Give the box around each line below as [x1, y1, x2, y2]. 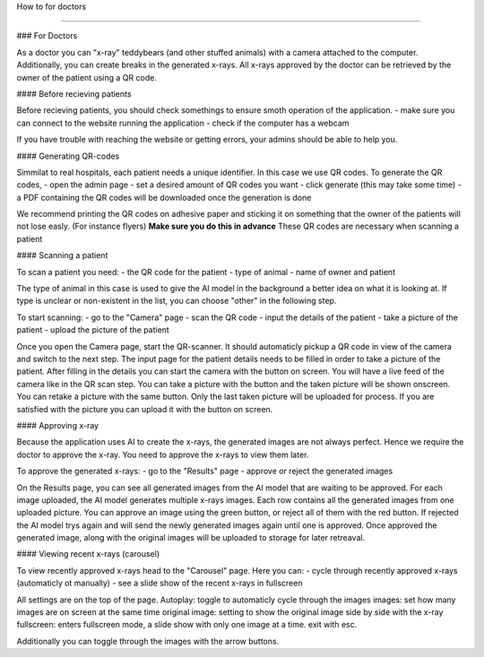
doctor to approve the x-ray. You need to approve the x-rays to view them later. [16, 449, 309, 460]
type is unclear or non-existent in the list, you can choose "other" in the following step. [16, 296, 337, 307]
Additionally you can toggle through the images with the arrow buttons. [16, 635, 280, 646]
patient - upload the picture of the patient [16, 324, 169, 335]
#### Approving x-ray [16, 419, 99, 430]
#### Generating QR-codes [16, 151, 120, 161]
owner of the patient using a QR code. [16, 72, 157, 82]
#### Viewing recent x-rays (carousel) [16, 549, 160, 559]
